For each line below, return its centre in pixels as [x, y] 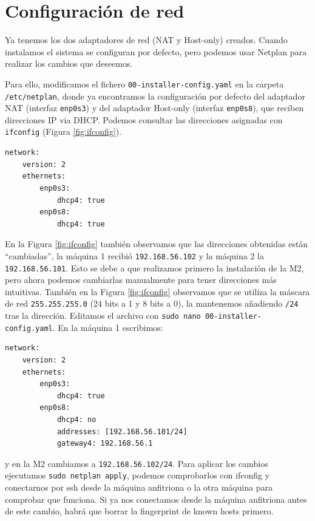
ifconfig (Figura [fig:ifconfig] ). [63, 131]
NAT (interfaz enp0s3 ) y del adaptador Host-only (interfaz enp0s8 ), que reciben [154, 108]
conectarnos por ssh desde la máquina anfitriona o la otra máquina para [139, 487]
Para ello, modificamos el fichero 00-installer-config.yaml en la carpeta [144, 83]
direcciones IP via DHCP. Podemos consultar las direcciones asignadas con [144, 119]
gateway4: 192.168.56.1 [105, 444]
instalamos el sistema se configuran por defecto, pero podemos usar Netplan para [156, 51]
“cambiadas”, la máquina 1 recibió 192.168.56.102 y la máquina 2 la [135, 255]
